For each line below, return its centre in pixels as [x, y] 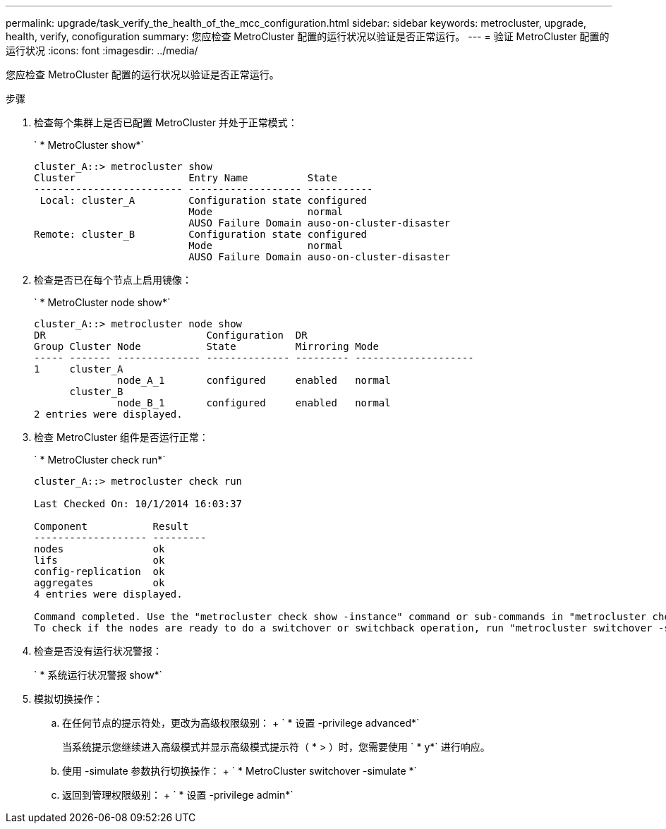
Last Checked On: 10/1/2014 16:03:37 [138, 504]
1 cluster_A [79, 369]
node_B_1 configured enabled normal [254, 403]
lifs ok [99, 560]
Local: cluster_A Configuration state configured [204, 200]
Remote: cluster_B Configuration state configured [201, 234]
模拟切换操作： [68, 699]
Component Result [111, 526]
